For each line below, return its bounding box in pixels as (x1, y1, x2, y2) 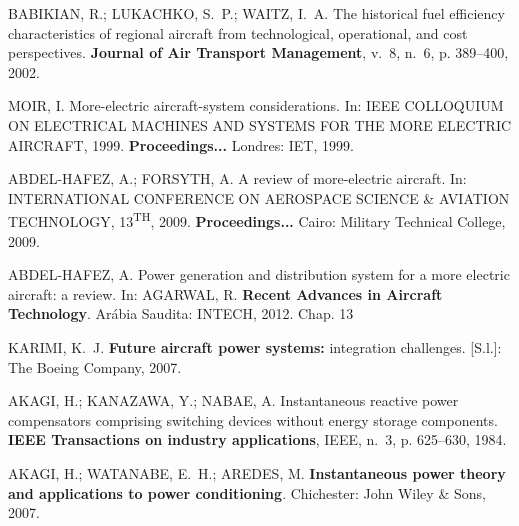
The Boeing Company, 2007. (8, 356, 182, 377)
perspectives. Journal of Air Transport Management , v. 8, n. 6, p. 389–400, (8, 42, 509, 63)
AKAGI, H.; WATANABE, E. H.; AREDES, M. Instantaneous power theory (8, 462, 506, 483)
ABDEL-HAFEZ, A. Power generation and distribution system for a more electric (8, 264, 510, 285)
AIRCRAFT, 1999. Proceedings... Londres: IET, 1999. (8, 134, 354, 155)
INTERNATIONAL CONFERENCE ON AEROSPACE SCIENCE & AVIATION (8, 187, 510, 208)
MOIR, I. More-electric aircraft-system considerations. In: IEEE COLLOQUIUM (8, 95, 504, 116)
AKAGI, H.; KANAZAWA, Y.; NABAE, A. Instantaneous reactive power (8, 390, 459, 411)
